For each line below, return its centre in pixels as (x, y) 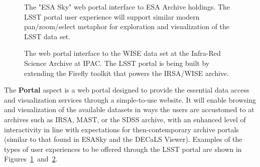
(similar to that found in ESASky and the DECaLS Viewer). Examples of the (123, 139)
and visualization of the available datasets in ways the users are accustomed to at (129, 109)
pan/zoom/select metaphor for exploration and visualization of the (127, 26)
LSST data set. (47, 36)
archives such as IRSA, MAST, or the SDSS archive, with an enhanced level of (125, 119)
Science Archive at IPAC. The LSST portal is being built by (117, 63)
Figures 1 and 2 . (31, 159)
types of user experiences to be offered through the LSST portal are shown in (123, 149)
